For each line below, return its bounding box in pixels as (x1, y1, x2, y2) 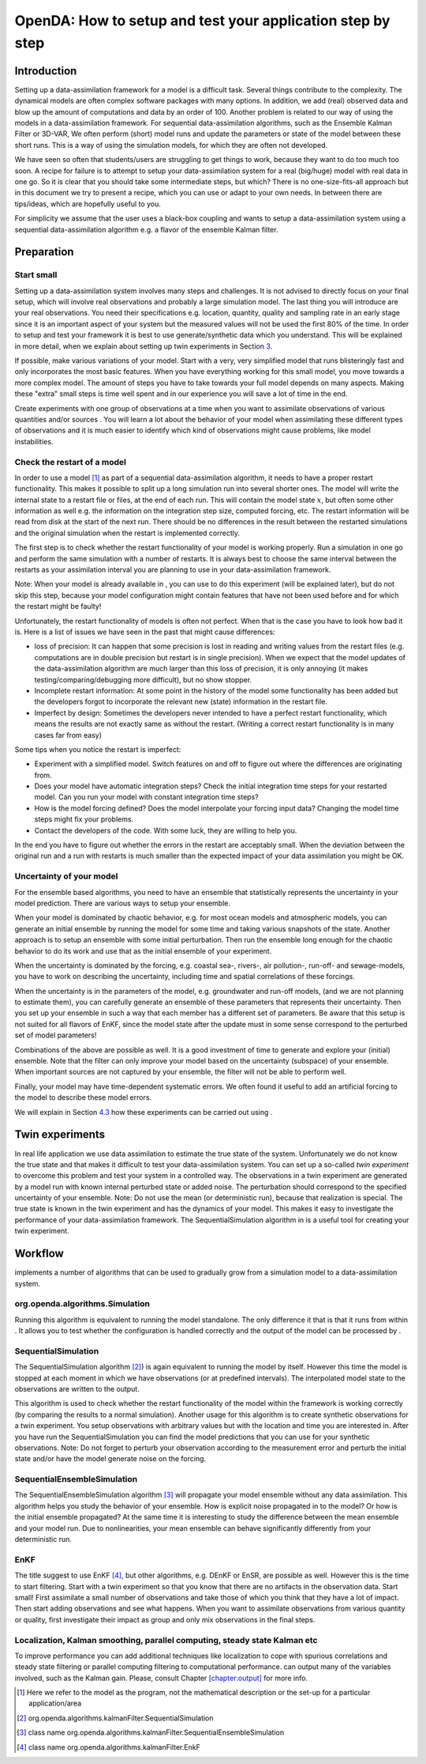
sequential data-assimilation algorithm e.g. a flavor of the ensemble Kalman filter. (14, 225, 278, 234)
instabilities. (14, 436, 54, 446)
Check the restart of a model (14, 456, 126, 467)
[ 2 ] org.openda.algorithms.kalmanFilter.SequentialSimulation (17, 1713, 214, 1723)
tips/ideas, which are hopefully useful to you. (14, 198, 162, 209)
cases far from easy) (34, 730, 103, 739)
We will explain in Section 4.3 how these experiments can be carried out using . (14, 1107, 273, 1116)
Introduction (14, 64, 77, 77)
